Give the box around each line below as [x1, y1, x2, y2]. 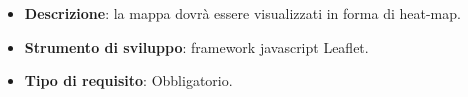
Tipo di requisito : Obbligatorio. [24, 70, 233, 91]
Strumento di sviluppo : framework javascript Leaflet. [24, 36, 369, 57]
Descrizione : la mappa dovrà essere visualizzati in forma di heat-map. [24, 3, 461, 23]
